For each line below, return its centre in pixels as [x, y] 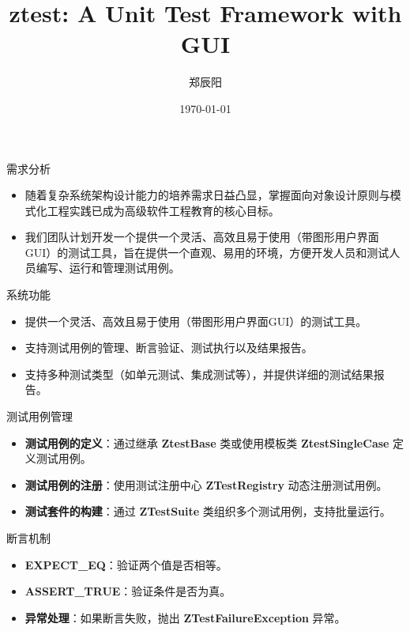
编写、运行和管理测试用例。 [108, 268]
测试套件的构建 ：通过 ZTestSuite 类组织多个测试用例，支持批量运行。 [208, 511]
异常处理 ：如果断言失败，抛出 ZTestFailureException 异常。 [185, 617]
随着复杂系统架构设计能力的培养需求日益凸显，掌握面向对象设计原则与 [207, 195]
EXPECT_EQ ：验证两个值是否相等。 [126, 564]
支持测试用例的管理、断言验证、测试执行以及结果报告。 [169, 348]
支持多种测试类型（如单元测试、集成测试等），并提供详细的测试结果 [199, 374]
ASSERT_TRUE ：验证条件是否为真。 [128, 591]
